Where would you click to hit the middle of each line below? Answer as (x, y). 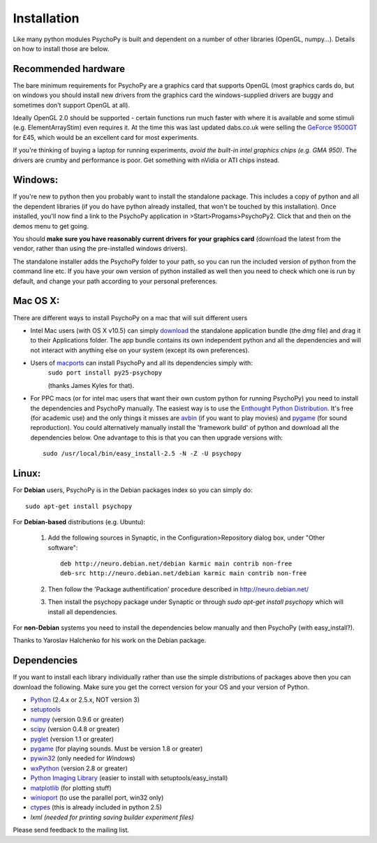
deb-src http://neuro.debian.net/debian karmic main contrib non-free (184, 574)
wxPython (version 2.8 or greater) (79, 768)
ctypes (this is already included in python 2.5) (96, 807)
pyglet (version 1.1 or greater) (72, 739)
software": (63, 547)
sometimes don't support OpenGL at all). (72, 105)
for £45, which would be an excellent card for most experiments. (106, 137)
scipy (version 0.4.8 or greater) (75, 729)
